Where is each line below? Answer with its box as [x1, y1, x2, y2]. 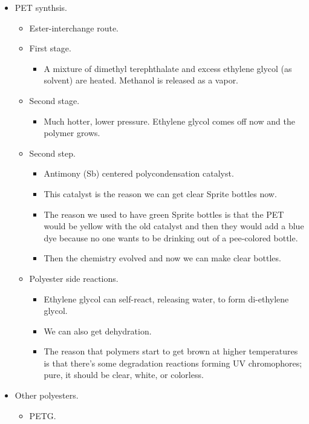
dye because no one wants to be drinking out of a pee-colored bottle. [44, 231, 298, 244]
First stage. [29, 42, 71, 54]
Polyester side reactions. [29, 272, 119, 284]
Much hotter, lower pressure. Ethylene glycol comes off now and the [44, 114, 295, 127]
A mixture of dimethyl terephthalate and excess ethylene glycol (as [44, 62, 292, 74]
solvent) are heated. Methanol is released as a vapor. [44, 74, 239, 86]
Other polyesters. [15, 389, 79, 402]
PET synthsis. [15, 1, 67, 13]
